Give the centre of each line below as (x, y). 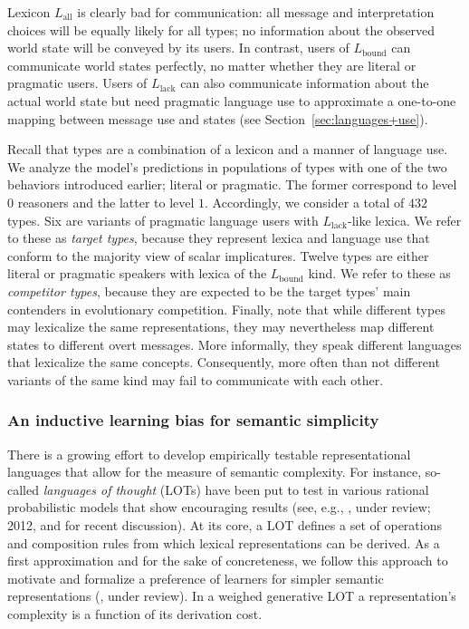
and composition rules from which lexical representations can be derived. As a (224, 542)
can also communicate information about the (305, 83)
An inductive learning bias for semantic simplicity (193, 420)
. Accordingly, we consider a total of (305, 202)
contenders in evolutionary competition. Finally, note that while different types (226, 309)
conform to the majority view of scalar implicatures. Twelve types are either (218, 255)
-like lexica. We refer (405, 220)
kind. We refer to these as (379, 273)
